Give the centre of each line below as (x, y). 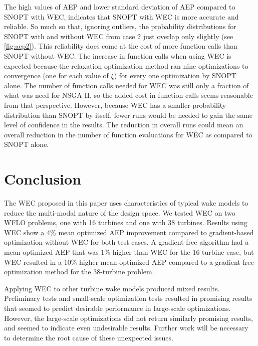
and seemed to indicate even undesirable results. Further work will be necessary (126, 328)
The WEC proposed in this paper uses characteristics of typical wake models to (126, 203)
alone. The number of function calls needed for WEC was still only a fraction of (126, 85)
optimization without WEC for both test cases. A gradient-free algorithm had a (126, 242)
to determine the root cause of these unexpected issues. (89, 337)
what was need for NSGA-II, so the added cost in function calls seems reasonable (128, 95)
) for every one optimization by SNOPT (175, 75)
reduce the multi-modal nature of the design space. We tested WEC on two (120, 212)
